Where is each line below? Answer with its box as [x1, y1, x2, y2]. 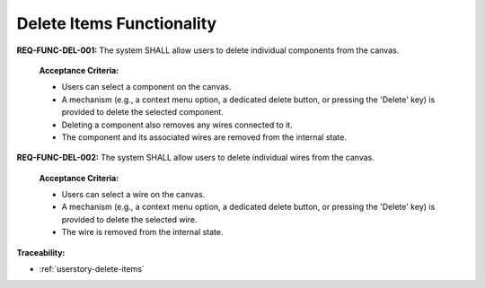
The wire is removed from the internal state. [61, 227, 224, 238]
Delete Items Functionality [16, 13, 217, 33]
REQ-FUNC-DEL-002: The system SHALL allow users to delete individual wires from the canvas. [16, 153, 375, 163]
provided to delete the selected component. [61, 107, 224, 118]
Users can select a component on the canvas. [61, 82, 232, 92]
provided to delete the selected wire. [61, 214, 198, 224]
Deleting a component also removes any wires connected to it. [61, 119, 293, 130]
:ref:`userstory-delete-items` [39, 264, 145, 275]
